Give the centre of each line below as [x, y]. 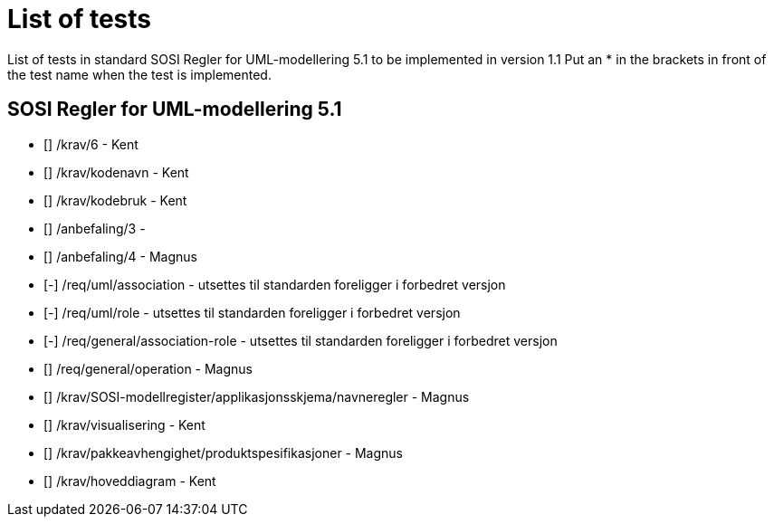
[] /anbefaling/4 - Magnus [120, 256]
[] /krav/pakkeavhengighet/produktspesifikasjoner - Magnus [224, 453]
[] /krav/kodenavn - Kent [116, 172]
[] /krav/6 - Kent [91, 144]
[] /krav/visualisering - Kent [124, 424]
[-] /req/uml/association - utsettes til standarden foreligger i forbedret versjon [275, 284]
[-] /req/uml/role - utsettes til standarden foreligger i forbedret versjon [252, 312]
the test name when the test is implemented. [139, 74]
